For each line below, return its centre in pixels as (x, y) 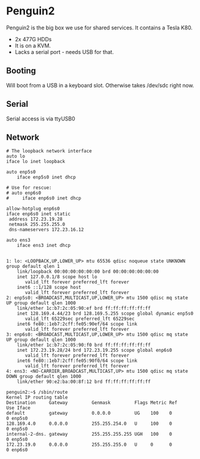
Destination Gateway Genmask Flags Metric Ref (92, 403)
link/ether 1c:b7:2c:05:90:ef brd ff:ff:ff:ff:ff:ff (84, 309)
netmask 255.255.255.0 (37, 225)
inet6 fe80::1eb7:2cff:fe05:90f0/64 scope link (77, 361)
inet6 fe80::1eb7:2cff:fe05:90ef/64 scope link (77, 324)
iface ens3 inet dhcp (44, 246)
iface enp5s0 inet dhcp (47, 177)
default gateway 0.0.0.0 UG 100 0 (89, 413)
